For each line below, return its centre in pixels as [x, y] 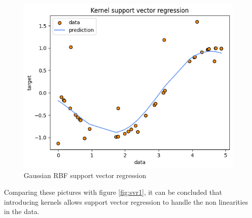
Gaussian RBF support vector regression [85, 175]
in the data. [22, 211]
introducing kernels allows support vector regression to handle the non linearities [126, 201]
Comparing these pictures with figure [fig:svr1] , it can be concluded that [113, 192]
